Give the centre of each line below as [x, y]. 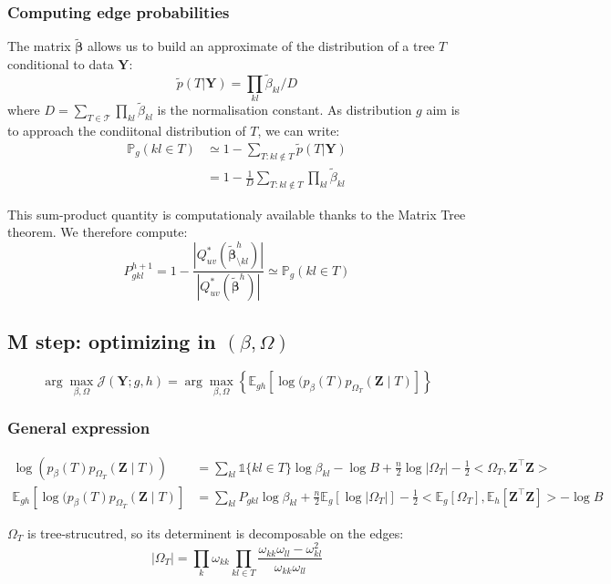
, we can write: [299, 131]
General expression [79, 428]
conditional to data [61, 64]
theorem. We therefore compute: [98, 232]
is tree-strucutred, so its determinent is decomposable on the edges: [215, 533]
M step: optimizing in [112, 341]
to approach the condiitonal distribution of [127, 131]
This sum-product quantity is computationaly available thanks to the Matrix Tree [237, 214]
